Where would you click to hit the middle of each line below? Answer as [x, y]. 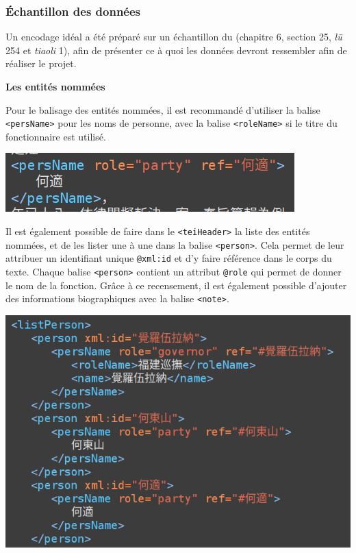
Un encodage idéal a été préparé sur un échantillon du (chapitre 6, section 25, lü [174, 37]
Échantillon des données [73, 11]
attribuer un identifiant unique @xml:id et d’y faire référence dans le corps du [169, 258]
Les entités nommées [55, 86]
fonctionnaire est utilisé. [56, 136]
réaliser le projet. [41, 63]
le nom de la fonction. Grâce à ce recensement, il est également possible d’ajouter [176, 285]
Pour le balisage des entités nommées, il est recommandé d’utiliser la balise [163, 109]
